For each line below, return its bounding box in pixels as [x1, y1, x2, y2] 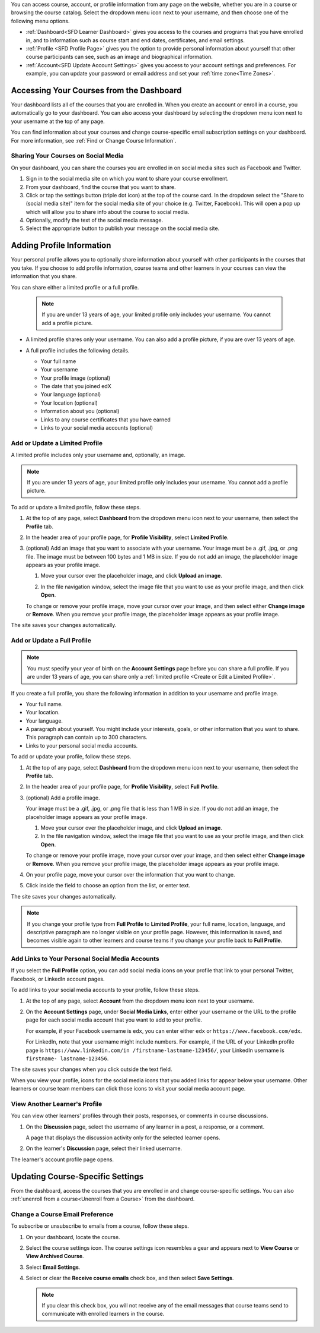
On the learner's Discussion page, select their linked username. [25, 1145, 183, 1152]
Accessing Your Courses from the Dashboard [11, 85, 182, 95]
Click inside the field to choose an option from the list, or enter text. [25, 882, 191, 889]
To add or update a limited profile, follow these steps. [11, 503, 142, 510]
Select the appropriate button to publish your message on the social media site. [25, 225, 220, 232]
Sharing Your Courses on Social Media [11, 152, 124, 160]
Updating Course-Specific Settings [11, 1171, 144, 1181]
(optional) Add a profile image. [25, 794, 100, 801]
